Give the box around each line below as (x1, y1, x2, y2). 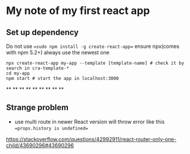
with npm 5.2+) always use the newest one (6, 49, 110, 56)
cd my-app (6, 71, 30, 76)
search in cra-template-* (6, 65, 69, 71)
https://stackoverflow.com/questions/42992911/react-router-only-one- (6, 135, 177, 142)
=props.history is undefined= (14, 125, 89, 131)
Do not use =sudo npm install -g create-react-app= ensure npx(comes (6, 43, 179, 50)
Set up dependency (6, 27, 79, 37)
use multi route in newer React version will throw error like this (14, 118, 165, 125)
